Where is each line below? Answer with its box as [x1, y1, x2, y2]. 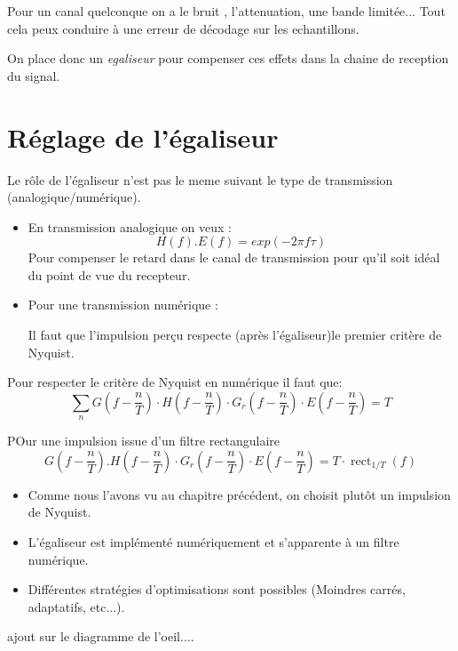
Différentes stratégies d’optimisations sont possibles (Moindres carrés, [28, 580, 406, 599]
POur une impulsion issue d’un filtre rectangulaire [7, 431, 280, 450]
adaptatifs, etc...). [28, 597, 125, 615]
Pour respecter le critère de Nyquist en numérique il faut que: [7, 373, 343, 391]
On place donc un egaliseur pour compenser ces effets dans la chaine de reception [7, 49, 449, 68]
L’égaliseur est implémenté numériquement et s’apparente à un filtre [28, 533, 399, 551]
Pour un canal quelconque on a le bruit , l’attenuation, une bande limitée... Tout [7, 2, 446, 20]
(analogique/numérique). [7, 188, 141, 206]
